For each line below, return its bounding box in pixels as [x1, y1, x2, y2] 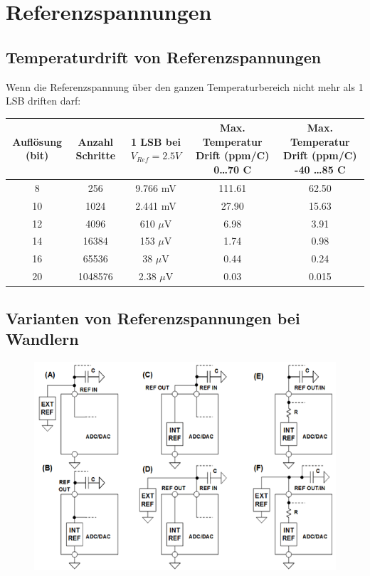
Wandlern [6, 327, 79, 349]
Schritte [75, 148, 116, 163]
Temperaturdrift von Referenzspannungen [6, 46, 322, 68]
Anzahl [78, 134, 114, 149]
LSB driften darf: [6, 93, 81, 108]
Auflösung [12, 134, 63, 149]
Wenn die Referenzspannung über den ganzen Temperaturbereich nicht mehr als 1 [6, 79, 364, 94]
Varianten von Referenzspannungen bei [6, 306, 300, 329]
